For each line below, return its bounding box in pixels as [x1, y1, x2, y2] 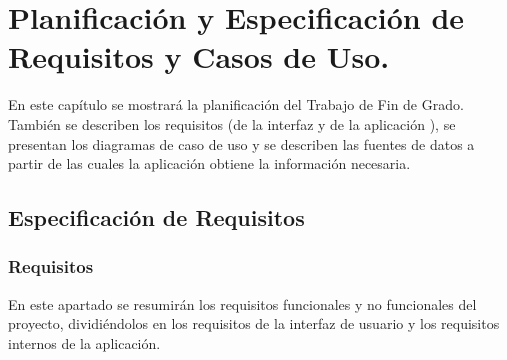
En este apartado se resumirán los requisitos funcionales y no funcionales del [8, 293, 477, 314]
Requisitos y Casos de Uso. [8, 36, 390, 77]
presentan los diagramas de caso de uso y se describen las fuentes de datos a [8, 133, 475, 154]
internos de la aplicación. [8, 332, 161, 353]
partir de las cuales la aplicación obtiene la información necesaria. [8, 153, 411, 174]
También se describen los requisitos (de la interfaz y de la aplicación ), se [8, 113, 456, 134]
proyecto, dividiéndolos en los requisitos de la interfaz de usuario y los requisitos [8, 313, 500, 334]
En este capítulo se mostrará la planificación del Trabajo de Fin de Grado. [8, 94, 464, 115]
